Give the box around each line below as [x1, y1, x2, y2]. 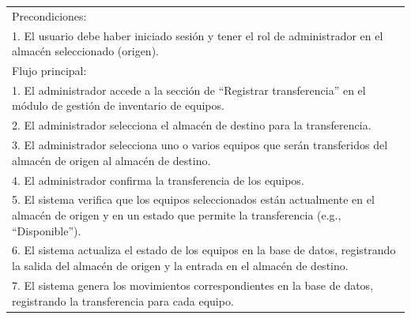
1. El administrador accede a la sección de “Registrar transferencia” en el [12, 81, 366, 98]
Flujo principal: [12, 62, 87, 79]
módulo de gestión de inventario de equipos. [12, 97, 224, 114]
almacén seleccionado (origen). [12, 43, 159, 59]
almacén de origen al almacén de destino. [12, 152, 211, 168]
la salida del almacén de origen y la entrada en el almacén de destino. [12, 257, 349, 274]
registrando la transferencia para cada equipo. [12, 292, 234, 309]
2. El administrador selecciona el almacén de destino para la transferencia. [12, 117, 371, 133]
